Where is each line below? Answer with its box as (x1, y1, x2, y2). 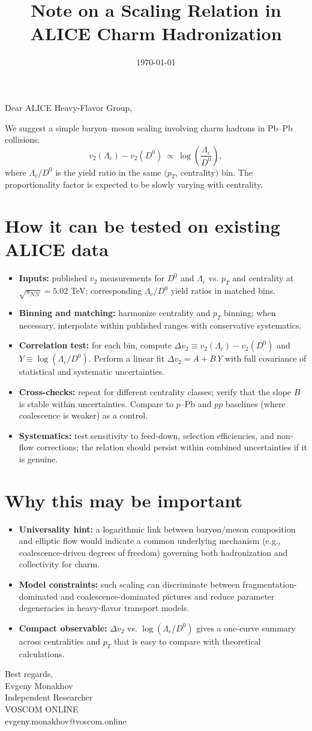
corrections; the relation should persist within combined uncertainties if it (36, 441, 307, 453)
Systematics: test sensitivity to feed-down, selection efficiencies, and (19, 429, 274, 441)
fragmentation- (242, 578, 297, 590)
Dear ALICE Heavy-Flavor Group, (5, 101, 133, 113)
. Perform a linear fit (88, 352, 165, 365)
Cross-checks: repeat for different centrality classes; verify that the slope (19, 385, 292, 398)
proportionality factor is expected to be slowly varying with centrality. (5, 178, 263, 191)
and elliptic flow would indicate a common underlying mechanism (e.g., (19, 534, 281, 547)
